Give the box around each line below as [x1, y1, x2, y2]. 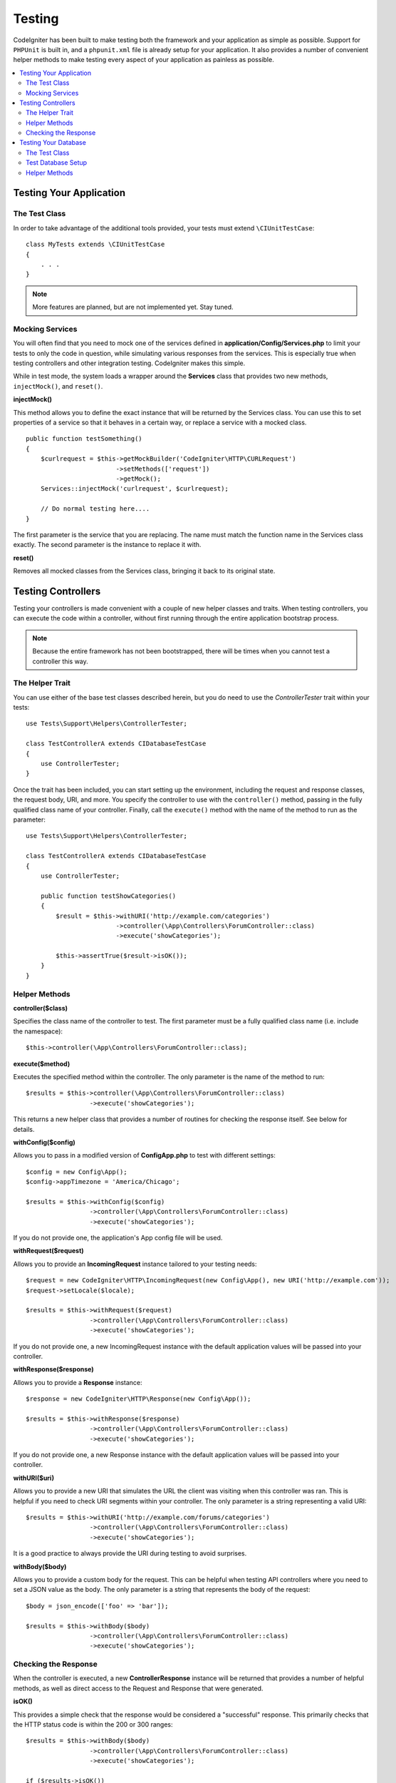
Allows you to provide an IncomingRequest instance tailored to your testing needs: [13, 1260, 257, 1268]
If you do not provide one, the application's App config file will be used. [13, 1234, 223, 1242]
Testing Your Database [19, 138, 87, 147]
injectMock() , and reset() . [13, 382, 103, 390]
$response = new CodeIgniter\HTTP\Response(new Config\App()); [26, 1395, 251, 1403]
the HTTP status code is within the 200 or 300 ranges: [13, 1720, 174, 1729]
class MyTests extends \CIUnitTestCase [26, 240, 165, 249]
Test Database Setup [26, 158, 88, 167]
